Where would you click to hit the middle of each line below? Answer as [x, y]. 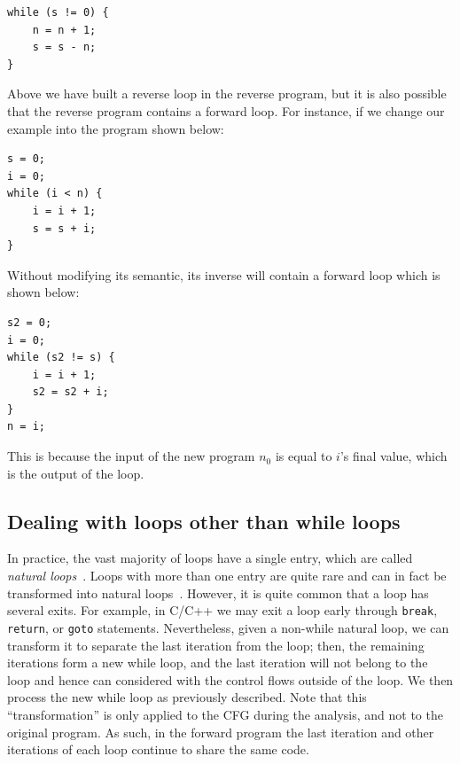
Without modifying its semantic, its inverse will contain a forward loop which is [224, 274]
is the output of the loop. [76, 473]
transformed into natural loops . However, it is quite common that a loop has [218, 592]
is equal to [304, 456]
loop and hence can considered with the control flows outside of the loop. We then [230, 679]
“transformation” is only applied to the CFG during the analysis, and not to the [225, 714]
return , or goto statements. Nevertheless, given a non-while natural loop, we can [228, 627]
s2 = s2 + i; [70, 392]
